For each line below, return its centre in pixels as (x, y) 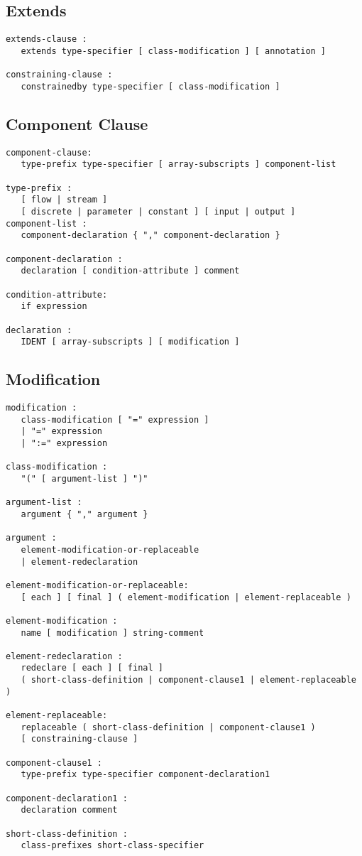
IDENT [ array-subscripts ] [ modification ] (130, 342)
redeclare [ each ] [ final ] (92, 668)
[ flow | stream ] (64, 200)
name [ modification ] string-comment (113, 633)
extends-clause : (46, 39)
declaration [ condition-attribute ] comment (130, 271)
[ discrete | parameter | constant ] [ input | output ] (158, 211)
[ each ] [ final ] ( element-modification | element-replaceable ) (186, 597)
